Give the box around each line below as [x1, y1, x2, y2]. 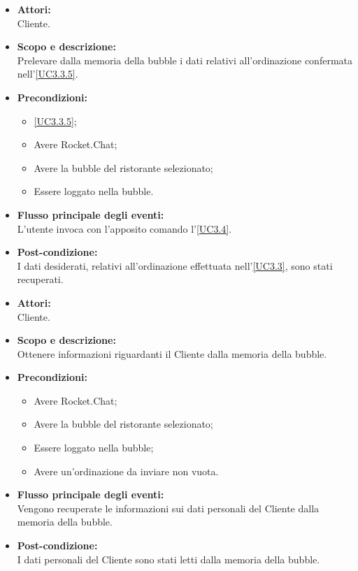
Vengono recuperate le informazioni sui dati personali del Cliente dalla [17, 500, 320, 515]
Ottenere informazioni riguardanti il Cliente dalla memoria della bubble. [17, 346, 327, 361]
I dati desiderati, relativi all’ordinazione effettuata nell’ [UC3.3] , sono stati [17, 258, 333, 273]
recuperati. [17, 272, 64, 287]
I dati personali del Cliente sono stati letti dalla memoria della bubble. [17, 551, 320, 566]
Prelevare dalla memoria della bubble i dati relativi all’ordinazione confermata [17, 52, 352, 67]
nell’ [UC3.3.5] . [17, 66, 78, 81]
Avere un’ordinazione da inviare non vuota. [34, 463, 219, 478]
